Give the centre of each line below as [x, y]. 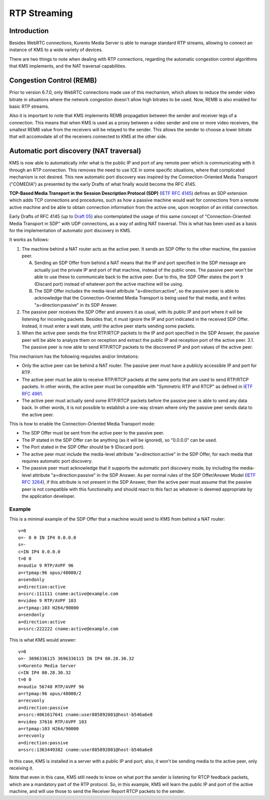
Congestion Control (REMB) [53, 80]
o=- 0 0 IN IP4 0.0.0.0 [47, 537]
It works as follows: [29, 240]
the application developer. [48, 496]
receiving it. [21, 768]
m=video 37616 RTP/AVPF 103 [52, 722]
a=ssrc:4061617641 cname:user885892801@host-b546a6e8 [85, 715]
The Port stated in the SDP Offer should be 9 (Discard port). [83, 447]
